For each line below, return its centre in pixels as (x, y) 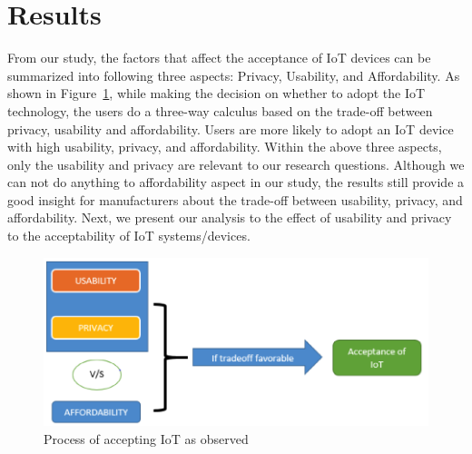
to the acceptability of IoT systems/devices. (129, 236)
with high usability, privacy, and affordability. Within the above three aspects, (225, 147)
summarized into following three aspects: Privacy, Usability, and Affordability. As (234, 75)
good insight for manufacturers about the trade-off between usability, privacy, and (235, 199)
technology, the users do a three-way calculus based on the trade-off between (220, 110)
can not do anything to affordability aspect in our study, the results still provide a (236, 182)
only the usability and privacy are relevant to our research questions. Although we (236, 164)
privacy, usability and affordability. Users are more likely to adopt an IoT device (231, 128)
